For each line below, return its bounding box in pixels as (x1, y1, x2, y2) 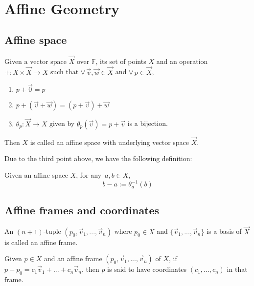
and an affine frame (44, 253, 102, 264)
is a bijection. (127, 118, 168, 128)
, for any (76, 170, 102, 180)
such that (50, 66, 79, 77)
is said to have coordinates (107, 264, 187, 274)
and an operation (156, 56, 208, 66)
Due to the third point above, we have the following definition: (4, 153, 192, 163)
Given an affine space (4, 170, 69, 180)
